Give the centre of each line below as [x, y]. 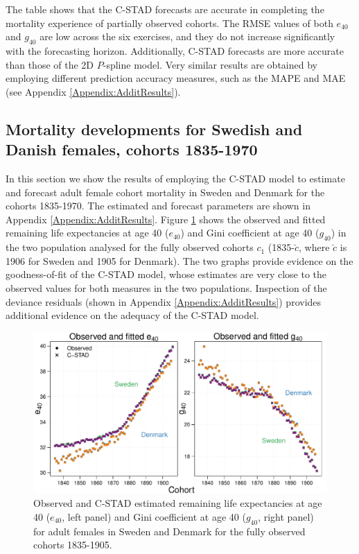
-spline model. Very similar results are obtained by [210, 64]
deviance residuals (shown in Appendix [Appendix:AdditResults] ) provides [164, 301]
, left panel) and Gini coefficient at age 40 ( [154, 516]
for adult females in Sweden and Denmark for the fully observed [169, 531]
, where [314, 247]
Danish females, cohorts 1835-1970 [132, 149]
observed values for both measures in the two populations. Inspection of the [166, 287]
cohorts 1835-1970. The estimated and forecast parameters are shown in [158, 206]
